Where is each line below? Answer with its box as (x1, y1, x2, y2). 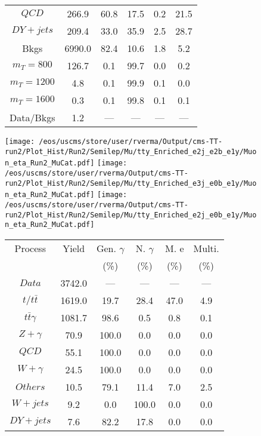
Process (14, 241, 46, 255)
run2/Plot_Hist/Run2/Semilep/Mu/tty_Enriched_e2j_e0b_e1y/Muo (5, 210, 257, 219)
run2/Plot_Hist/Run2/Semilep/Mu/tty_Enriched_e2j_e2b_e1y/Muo (5, 147, 257, 156)
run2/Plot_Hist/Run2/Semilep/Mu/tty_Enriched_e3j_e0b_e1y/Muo (5, 179, 257, 188)
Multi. (193, 241, 219, 255)
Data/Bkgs (10, 110, 55, 124)
